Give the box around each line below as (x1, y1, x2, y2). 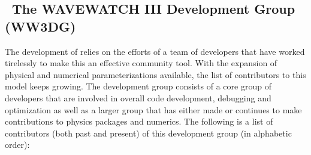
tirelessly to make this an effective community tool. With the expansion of (5, 57, 277, 69)
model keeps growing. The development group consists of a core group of (5, 80, 271, 92)
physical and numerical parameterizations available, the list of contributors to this (5, 68, 306, 80)
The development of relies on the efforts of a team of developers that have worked (5, 45, 305, 57)
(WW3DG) (5, 17, 76, 35)
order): (5, 138, 30, 151)
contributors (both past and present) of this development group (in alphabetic (5, 126, 292, 139)
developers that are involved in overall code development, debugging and (5, 91, 271, 104)
